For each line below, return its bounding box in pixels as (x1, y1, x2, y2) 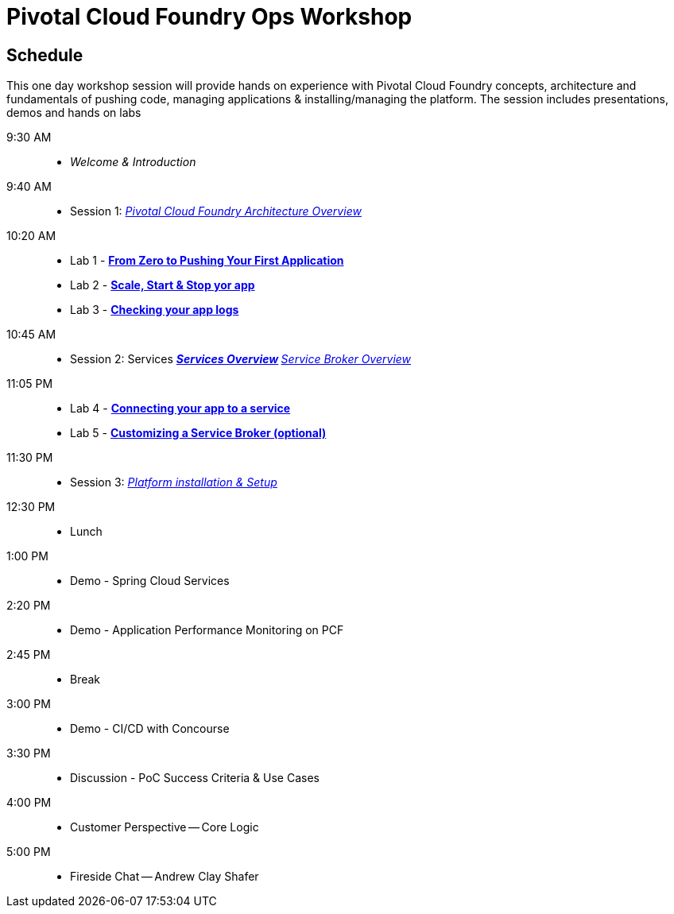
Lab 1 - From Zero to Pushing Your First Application (70, 254, 344, 268)
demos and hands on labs (6, 106, 141, 120)
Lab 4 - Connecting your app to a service (70, 401, 291, 416)
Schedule (6, 45, 83, 65)
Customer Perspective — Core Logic (70, 820, 259, 835)
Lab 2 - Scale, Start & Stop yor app (70, 278, 255, 292)
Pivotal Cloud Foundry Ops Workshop (6, 3, 413, 30)
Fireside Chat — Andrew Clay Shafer (70, 869, 259, 884)
